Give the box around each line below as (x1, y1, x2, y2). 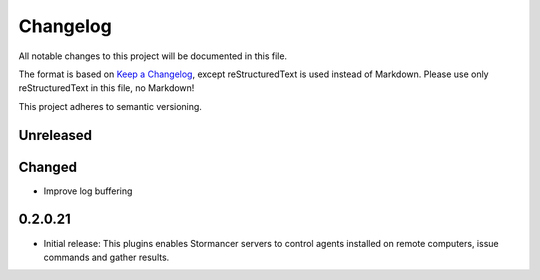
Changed (18, 158, 77, 175)
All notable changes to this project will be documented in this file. (18, 50, 288, 62)
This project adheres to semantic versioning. (18, 100, 202, 112)
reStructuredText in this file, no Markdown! (18, 82, 195, 94)
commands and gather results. (43, 251, 170, 263)
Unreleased (18, 126, 93, 144)
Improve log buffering (43, 185, 133, 197)
